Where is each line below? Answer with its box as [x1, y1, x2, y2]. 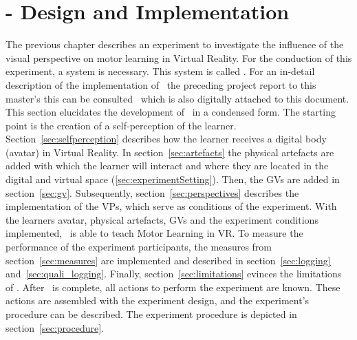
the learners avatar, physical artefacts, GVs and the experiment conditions [6, 212, 318, 226]
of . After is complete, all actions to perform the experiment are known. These [6, 279, 340, 294]
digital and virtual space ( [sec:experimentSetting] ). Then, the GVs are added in [6, 172, 340, 187]
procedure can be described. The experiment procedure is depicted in [6, 307, 297, 321]
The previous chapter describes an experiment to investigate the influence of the [6, 37, 344, 52]
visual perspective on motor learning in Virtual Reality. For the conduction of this [6, 50, 352, 65]
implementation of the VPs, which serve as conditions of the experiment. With [6, 199, 337, 213]
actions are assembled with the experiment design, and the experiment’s [6, 293, 310, 308]
